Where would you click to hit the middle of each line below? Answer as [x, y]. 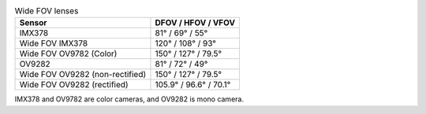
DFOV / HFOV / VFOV [195, 23]
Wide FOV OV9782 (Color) [68, 53]
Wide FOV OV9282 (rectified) [74, 85]
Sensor [33, 23]
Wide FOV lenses [47, 11]
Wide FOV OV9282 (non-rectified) [83, 75]
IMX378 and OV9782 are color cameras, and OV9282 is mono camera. [129, 99]
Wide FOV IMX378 [54, 43]
